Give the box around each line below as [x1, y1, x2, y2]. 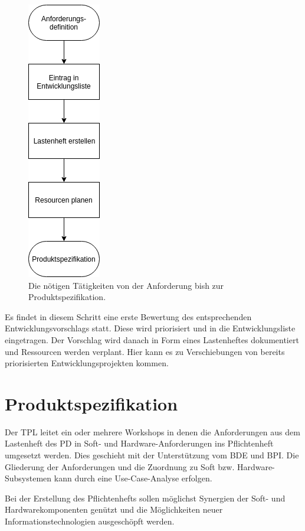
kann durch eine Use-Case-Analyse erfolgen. [54, 472, 212, 484]
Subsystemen [5, 472, 52, 484]
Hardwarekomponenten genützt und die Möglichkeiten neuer [5, 503, 223, 516]
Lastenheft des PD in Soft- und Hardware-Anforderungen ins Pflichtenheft [5, 437, 274, 449]
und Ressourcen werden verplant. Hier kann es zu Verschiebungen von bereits [5, 345, 285, 357]
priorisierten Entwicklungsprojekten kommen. [5, 357, 169, 369]
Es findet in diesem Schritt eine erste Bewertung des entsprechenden [5, 310, 252, 322]
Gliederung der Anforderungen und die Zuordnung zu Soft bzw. [5, 460, 235, 473]
